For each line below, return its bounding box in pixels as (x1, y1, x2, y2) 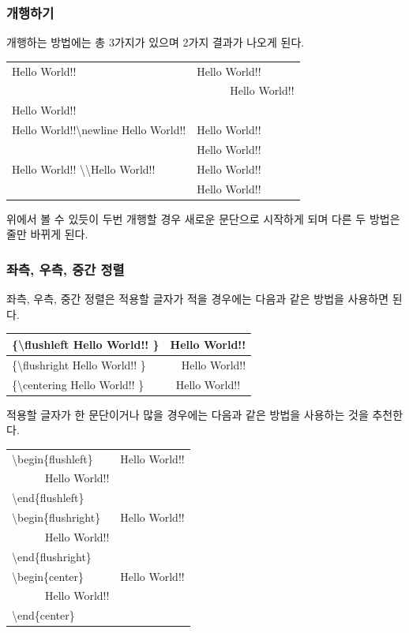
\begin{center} (12, 567, 84, 584)
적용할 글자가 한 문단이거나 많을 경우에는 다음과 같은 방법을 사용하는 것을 (6, 406, 369, 422)
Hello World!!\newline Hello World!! (12, 122, 186, 138)
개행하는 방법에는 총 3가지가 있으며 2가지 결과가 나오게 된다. (6, 34, 305, 51)
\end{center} (12, 607, 75, 624)
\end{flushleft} (12, 489, 84, 506)
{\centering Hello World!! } (12, 376, 144, 392)
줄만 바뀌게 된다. (6, 226, 88, 242)
